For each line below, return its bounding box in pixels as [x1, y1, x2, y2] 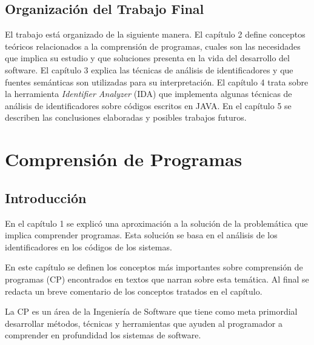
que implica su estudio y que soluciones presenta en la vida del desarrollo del [5, 52, 290, 64]
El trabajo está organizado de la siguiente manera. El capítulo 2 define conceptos [5, 28, 306, 41]
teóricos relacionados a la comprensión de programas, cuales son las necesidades [5, 39, 301, 52]
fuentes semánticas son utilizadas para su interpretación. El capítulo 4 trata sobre [5, 75, 309, 88]
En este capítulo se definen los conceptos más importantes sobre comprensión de [5, 261, 303, 273]
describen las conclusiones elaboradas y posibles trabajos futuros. [5, 111, 247, 124]
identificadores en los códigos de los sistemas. [5, 240, 172, 253]
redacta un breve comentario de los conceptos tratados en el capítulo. [5, 284, 262, 297]
